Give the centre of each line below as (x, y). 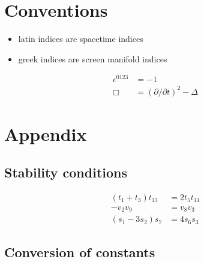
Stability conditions (66, 172)
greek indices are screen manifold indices (93, 58)
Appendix (46, 134)
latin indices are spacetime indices (81, 39)
